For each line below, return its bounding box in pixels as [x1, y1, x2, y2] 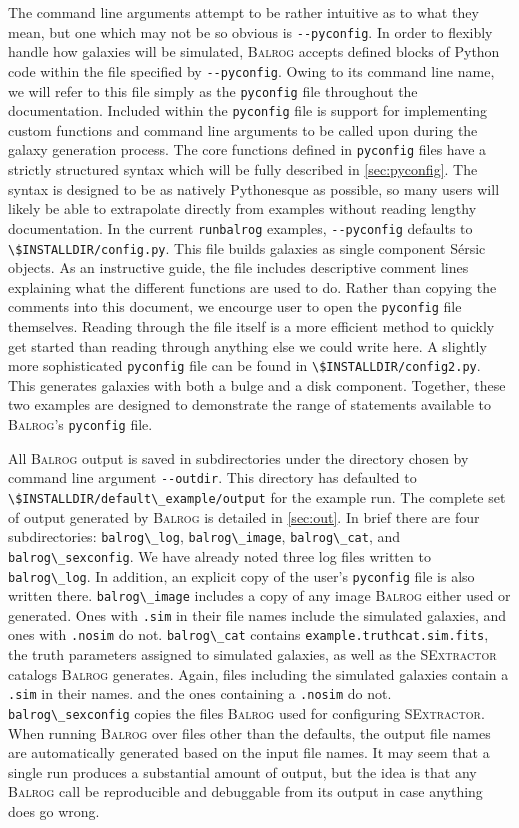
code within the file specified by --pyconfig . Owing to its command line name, [8, 60, 495, 81]
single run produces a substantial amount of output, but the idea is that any [8, 761, 477, 782]
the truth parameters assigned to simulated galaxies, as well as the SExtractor [8, 644, 497, 665]
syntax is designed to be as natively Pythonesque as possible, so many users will [8, 178, 500, 199]
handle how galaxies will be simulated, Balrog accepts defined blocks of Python [8, 41, 500, 62]
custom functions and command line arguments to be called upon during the [8, 119, 478, 140]
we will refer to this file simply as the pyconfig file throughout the [8, 80, 418, 101]
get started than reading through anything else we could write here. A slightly [8, 335, 487, 356]
